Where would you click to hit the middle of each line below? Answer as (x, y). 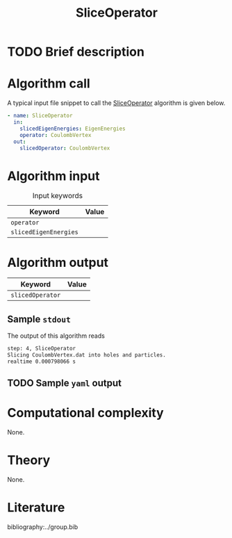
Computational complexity (86, 413)
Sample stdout (39, 319)
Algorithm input (53, 176)
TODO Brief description (76, 52)
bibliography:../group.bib (43, 527)
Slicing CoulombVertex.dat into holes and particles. (87, 355)
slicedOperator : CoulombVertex (65, 148)
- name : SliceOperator (40, 116)
